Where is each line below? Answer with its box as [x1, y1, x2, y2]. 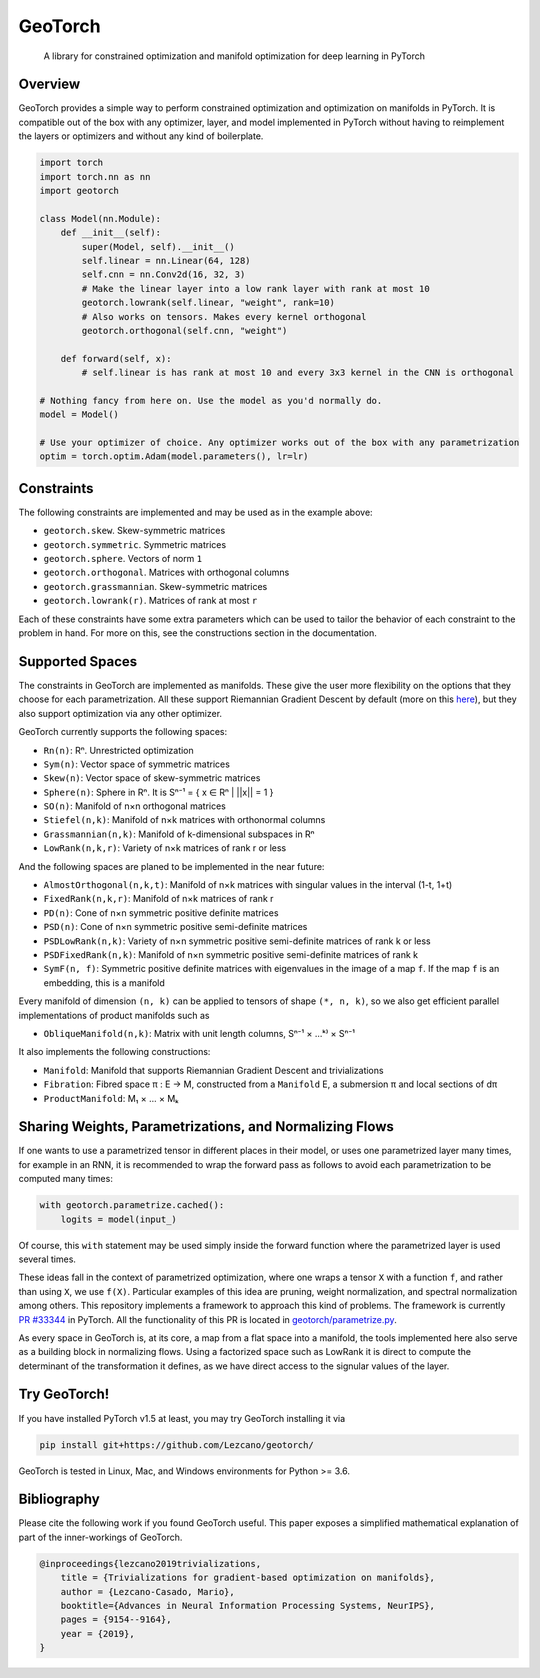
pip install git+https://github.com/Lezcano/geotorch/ [39, 1439, 314, 1450]
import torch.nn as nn [39, 171, 151, 182]
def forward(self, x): [60, 353, 172, 364]
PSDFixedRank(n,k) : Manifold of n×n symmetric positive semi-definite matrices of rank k [43, 948, 419, 960]
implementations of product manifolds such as [18, 1009, 210, 1021]
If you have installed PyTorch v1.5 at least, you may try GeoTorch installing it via [18, 1412, 346, 1424]
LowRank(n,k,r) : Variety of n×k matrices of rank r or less [43, 842, 287, 854]
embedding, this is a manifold [43, 976, 165, 989]
